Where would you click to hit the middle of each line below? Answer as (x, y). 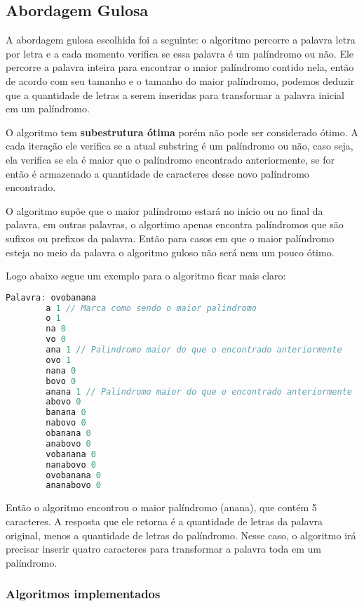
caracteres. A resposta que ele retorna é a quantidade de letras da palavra (164, 521)
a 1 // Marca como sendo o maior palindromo (151, 308)
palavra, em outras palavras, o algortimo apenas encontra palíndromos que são (175, 224)
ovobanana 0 (74, 475)
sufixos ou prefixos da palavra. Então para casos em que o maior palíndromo (170, 238)
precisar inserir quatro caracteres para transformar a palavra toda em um (163, 549)
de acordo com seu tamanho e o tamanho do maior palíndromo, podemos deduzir (180, 80)
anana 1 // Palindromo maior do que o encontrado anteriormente (199, 391)
